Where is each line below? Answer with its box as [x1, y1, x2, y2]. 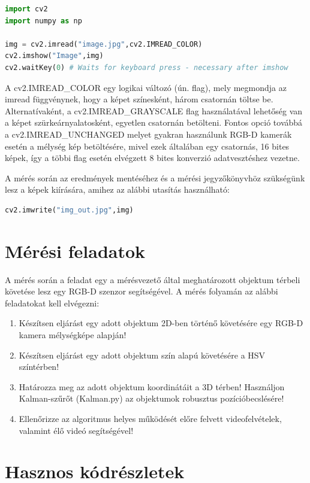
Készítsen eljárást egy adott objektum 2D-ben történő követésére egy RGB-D [19, 317, 303, 329]
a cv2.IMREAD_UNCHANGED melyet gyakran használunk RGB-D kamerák [5, 127, 292, 140]
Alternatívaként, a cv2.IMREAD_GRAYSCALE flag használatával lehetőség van [5, 104, 303, 117]
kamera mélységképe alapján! [19, 329, 127, 341]
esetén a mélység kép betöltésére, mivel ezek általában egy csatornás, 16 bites [5, 139, 290, 152]
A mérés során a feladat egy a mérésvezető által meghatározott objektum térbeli [5, 273, 300, 285]
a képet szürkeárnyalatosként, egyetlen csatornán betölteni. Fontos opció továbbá [5, 116, 303, 129]
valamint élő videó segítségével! [19, 424, 134, 436]
